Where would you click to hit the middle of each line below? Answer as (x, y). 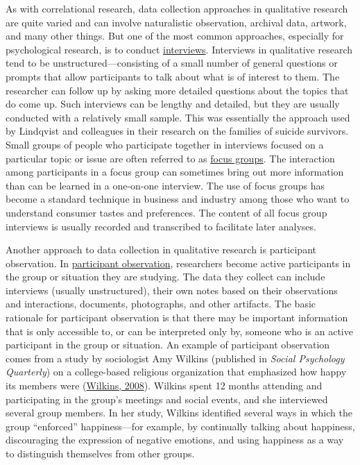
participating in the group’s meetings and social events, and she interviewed (167, 399)
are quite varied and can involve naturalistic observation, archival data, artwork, (176, 22)
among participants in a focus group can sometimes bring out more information (175, 172)
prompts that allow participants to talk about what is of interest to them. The (173, 76)
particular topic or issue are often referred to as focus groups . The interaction (170, 158)
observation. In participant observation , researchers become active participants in (178, 263)
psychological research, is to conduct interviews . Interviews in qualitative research (179, 49)
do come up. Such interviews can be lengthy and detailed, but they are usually (173, 104)
